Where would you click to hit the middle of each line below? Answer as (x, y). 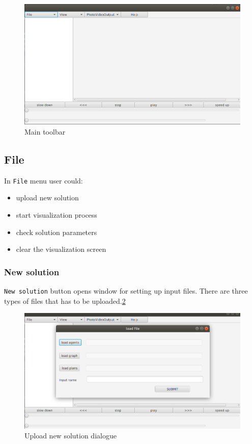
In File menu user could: (44, 180)
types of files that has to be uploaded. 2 (65, 301)
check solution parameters (57, 232)
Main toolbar (45, 132)
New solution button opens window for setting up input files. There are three (126, 291)
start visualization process (57, 215)
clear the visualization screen (61, 249)
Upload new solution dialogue (71, 436)
